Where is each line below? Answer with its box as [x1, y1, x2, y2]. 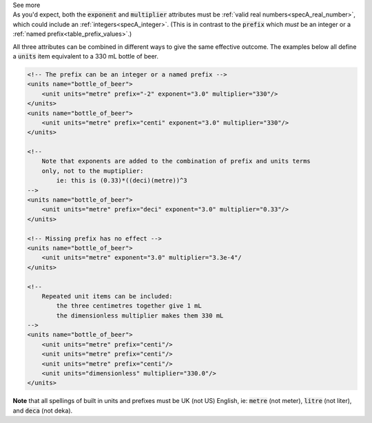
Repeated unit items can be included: [41, 292, 173, 300]
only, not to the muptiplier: [41, 167, 144, 175]
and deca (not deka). [12, 406, 73, 415]
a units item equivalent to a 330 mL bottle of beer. [12, 52, 158, 60]
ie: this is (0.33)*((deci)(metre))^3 [56, 176, 187, 185]
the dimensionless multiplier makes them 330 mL [56, 311, 224, 320]
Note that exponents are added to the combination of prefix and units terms [41, 157, 311, 165]
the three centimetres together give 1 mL [56, 302, 203, 310]
